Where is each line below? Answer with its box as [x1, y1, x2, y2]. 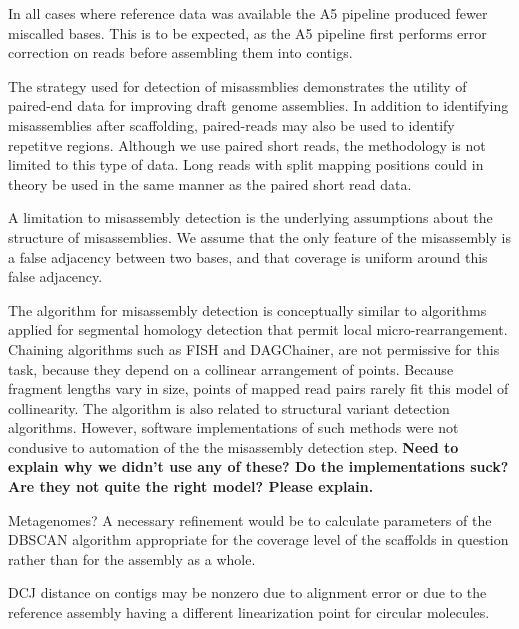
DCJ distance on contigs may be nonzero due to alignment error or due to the [8, 582, 487, 603]
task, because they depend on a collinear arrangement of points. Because [8, 358, 454, 379]
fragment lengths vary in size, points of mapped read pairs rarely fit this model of [8, 378, 509, 399]
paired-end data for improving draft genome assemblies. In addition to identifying [8, 95, 509, 116]
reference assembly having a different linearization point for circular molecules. [8, 602, 490, 623]
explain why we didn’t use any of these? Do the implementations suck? [8, 456, 509, 477]
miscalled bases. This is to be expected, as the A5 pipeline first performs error [8, 22, 487, 43]
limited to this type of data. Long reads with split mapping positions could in [8, 154, 484, 175]
